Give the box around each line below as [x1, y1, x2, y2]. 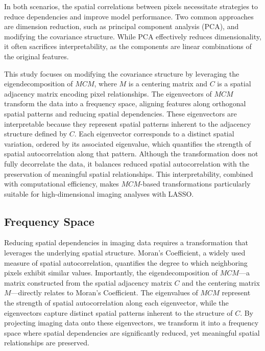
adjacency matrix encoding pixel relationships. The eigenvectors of [4, 88, 212, 99]
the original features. [4, 51, 69, 61]
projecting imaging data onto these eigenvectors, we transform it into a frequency [4, 317, 259, 328]
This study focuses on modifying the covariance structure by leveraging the [4, 68, 239, 79]
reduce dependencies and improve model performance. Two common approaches [4, 11, 254, 21]
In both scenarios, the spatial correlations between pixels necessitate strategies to [4, 1, 258, 11]
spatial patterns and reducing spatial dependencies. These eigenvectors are [4, 108, 237, 119]
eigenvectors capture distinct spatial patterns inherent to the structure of [4, 307, 233, 318]
